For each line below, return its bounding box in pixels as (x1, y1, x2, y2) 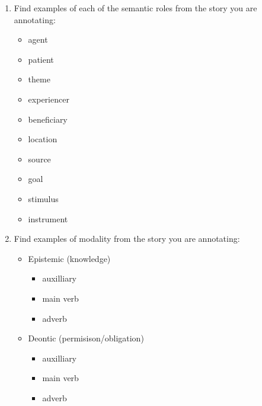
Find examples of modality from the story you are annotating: (14, 232, 240, 245)
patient (28, 53, 54, 65)
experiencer (28, 92, 69, 105)
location (28, 133, 57, 145)
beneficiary (28, 113, 68, 125)
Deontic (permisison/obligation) (28, 332, 144, 344)
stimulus (28, 192, 59, 204)
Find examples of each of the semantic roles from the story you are (14, 2, 257, 14)
